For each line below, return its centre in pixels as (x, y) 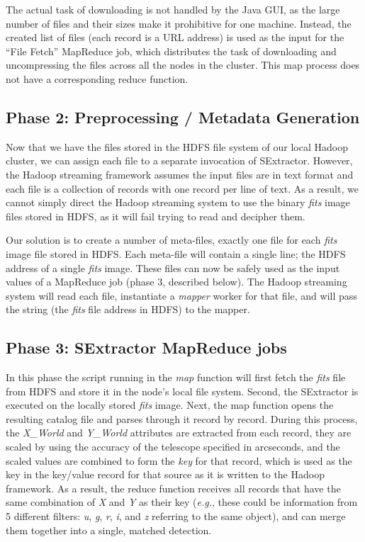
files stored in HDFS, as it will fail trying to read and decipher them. (156, 216)
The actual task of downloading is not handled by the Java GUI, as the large (173, 9)
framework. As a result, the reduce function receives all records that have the (173, 488)
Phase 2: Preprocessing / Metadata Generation (183, 117)
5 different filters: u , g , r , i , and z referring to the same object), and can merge (176, 516)
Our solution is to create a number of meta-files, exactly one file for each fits (172, 240)
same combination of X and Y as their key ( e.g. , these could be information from (182, 502)
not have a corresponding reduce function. (97, 78)
